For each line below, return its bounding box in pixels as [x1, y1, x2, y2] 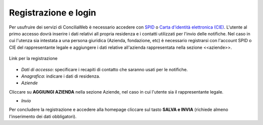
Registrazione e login [9, 7, 96, 18]
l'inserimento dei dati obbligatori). [9, 113, 77, 119]
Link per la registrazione [9, 56, 58, 62]
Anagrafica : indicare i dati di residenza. [21, 73, 100, 79]
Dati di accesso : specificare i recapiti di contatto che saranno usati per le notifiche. [21, 66, 188, 72]
